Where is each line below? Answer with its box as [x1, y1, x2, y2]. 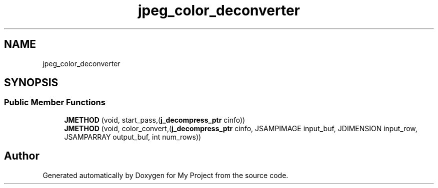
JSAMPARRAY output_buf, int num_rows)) [64, 132, 201, 141]
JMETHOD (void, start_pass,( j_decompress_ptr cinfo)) [64, 115, 245, 124]
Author [4, 150, 39, 163]
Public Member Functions [4, 97, 105, 108]
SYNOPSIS [4, 76, 58, 89]
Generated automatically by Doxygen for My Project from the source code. [42, 171, 288, 180]
